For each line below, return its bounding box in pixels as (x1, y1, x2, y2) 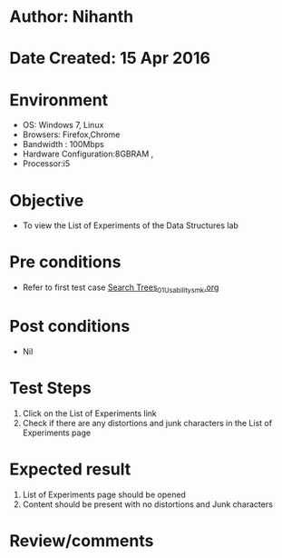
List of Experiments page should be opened (22, 489, 186, 500)
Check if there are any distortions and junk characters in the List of (22, 417, 273, 428)
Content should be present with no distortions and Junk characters (22, 498, 274, 510)
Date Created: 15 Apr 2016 (9, 48, 211, 69)
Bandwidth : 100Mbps (22, 139, 104, 150)
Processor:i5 (22, 158, 71, 169)
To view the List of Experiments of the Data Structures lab (22, 220, 238, 231)
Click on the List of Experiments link (22, 407, 157, 419)
